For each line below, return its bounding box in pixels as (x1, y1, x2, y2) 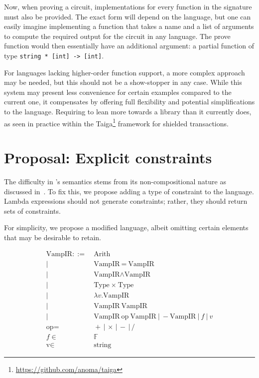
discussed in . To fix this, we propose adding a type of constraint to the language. (4, 186, 254, 196)
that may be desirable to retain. (4, 232, 101, 242)
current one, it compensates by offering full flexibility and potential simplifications (4, 96, 255, 107)
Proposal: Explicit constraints (4, 147, 212, 168)
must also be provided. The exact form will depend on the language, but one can (4, 11, 251, 21)
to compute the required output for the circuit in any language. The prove (4, 30, 231, 41)
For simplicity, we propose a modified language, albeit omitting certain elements (4, 222, 249, 233)
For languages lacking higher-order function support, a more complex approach (4, 67, 245, 77)
